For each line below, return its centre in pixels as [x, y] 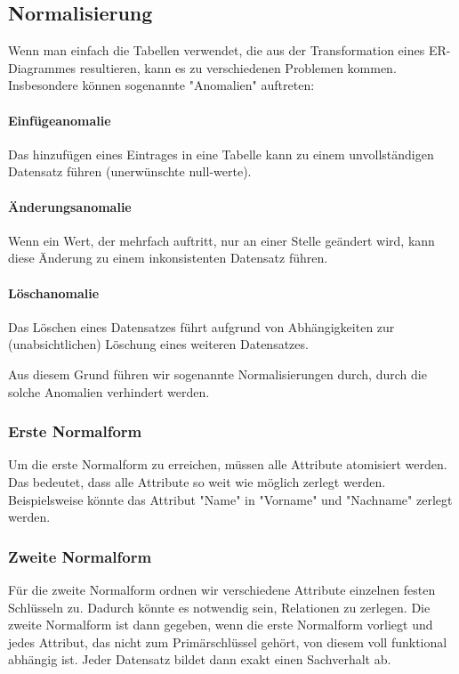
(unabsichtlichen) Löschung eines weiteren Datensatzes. [158, 344]
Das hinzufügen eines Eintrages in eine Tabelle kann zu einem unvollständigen [221, 154]
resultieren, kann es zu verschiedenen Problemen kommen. [238, 67]
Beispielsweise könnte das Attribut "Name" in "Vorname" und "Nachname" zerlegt [230, 499]
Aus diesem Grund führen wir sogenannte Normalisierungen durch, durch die [217, 374]
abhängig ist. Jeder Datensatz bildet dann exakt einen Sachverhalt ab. [200, 659]
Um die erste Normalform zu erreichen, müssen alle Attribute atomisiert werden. [228, 464]
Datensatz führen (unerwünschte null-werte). [130, 171]
